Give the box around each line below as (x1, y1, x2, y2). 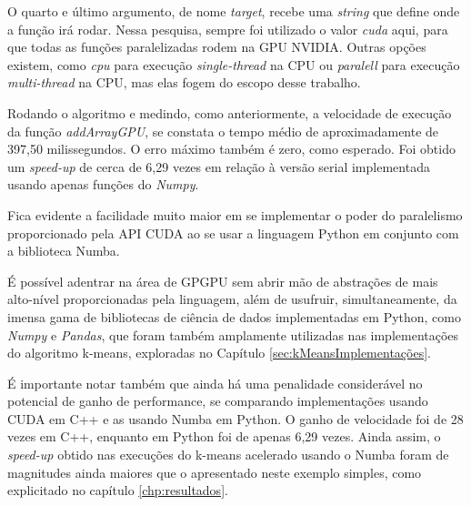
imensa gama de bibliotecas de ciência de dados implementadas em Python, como (7, 307, 461, 326)
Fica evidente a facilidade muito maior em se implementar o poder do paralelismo (7, 205, 463, 224)
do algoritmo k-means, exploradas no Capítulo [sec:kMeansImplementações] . (7, 343, 431, 362)
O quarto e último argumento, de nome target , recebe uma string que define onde (7, 2, 460, 20)
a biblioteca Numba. (7, 241, 120, 260)
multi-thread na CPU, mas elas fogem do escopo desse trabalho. (7, 73, 361, 92)
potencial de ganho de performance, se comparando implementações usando (7, 391, 428, 410)
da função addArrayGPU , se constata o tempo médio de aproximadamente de (7, 121, 439, 140)
